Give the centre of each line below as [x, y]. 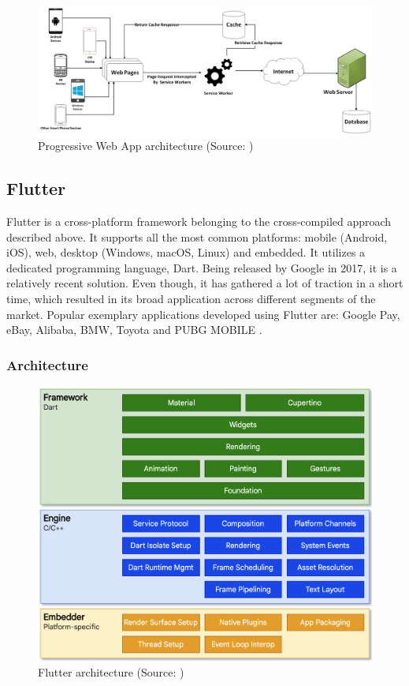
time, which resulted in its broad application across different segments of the [191, 299]
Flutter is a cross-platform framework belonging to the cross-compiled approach [199, 221]
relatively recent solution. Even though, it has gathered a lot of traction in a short [205, 283]
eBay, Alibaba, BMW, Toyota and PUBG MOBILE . [134, 330]
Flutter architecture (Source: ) [111, 671]
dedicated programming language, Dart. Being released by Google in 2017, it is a [202, 267]
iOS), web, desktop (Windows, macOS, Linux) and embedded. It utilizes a [186, 252]
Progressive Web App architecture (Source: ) [146, 146]
